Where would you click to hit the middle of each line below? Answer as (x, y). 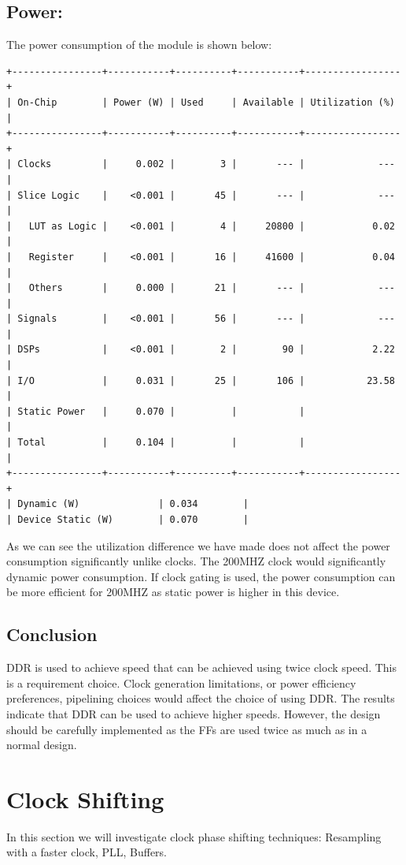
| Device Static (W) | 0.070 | (127, 520)
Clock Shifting (85, 798)
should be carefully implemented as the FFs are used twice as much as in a (187, 729)
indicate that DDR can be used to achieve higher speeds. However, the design (194, 713)
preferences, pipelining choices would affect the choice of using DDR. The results (201, 698)
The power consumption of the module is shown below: (139, 45)
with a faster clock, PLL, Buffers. (87, 852)
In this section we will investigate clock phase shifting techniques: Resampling (194, 836)
